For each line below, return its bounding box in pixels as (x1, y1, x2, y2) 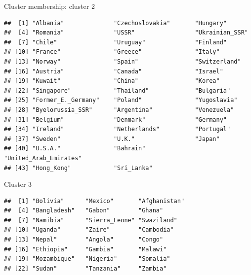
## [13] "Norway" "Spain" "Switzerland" (4, 58, 241, 65)
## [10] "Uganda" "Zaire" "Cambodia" (4, 226, 174, 234)
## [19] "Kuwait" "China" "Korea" (4, 77, 220, 85)
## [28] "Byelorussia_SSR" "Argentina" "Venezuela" (4, 106, 234, 113)
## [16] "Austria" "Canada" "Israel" (4, 68, 223, 75)
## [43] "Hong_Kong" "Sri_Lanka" (4, 164, 153, 172)
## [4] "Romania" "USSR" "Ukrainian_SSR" (4, 29, 248, 36)
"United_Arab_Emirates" (4, 154, 82, 162)
